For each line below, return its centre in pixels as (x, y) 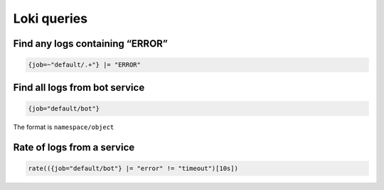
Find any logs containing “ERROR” (91, 44)
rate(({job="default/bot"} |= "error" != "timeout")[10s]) (133, 168)
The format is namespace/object (64, 127)
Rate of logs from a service (74, 147)
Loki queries (50, 18)
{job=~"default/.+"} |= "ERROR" (85, 65)
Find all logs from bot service (79, 88)
